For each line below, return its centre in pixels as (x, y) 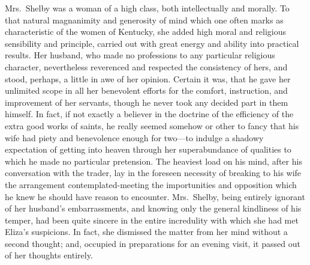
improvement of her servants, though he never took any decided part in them (147, 102)
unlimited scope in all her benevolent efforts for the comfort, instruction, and (146, 90)
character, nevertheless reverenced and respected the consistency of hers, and (146, 66)
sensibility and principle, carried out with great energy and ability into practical (152, 43)
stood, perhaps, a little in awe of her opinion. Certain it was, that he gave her (148, 78)
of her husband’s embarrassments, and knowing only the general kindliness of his (153, 208)
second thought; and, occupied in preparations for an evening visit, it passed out (153, 243)
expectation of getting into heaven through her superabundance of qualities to (148, 149)
